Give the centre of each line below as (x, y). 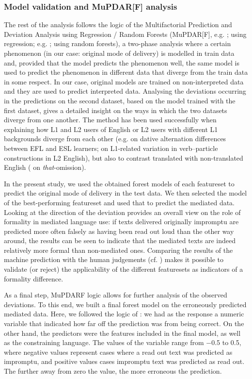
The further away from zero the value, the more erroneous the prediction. (113, 371)
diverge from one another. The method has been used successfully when (110, 120)
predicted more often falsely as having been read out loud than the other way (119, 231)
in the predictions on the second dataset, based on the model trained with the (120, 100)
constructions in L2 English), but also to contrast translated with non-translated (124, 157)
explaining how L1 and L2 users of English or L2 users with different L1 (111, 129)
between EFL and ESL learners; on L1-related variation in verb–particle (111, 148)
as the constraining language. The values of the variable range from (104, 342)
